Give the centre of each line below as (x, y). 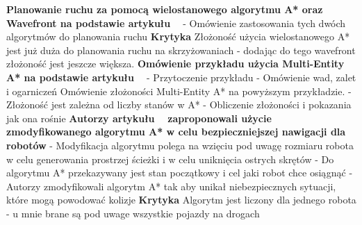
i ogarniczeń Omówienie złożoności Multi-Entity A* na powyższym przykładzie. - (179, 91)
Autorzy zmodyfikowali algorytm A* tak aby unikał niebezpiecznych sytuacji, (171, 186)
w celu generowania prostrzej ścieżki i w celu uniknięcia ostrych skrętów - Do (170, 159)
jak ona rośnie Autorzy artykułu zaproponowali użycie (139, 118)
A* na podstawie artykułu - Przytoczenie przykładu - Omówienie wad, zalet (181, 77)
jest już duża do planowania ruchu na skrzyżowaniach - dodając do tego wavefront (181, 50)
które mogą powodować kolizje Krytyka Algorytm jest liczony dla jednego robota (181, 200)
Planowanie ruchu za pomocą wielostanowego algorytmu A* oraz (165, 9)
